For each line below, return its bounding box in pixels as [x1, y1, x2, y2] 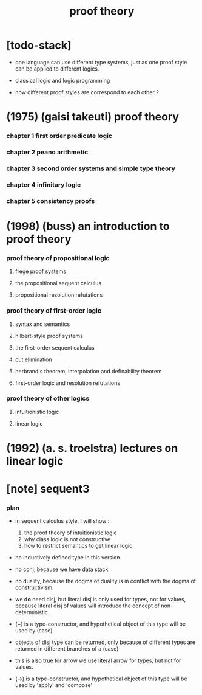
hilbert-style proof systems [15, 332, 83, 339]
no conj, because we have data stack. [15, 565, 110, 573]
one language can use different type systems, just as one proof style [15, 58, 187, 66]
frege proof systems [15, 268, 67, 275]
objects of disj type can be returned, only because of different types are [15, 638, 196, 646]
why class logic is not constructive [24, 536, 111, 543]
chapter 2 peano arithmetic [6, 148, 89, 156]
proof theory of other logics [6, 394, 90, 403]
